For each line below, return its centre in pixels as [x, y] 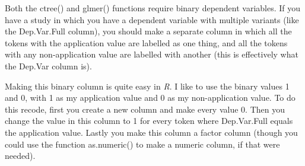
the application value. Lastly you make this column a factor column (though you [151, 132]
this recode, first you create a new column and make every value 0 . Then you [145, 109]
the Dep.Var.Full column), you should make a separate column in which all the [148, 31]
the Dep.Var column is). [48, 66]
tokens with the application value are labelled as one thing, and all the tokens [146, 42]
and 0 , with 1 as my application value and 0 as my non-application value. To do [150, 98]
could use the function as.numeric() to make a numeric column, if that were [142, 144]
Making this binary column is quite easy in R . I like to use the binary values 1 [147, 86]
